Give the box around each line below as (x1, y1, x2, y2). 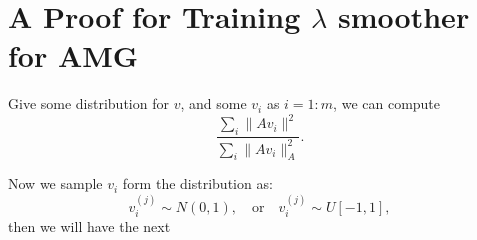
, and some (180, 93, 247, 114)
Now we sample (8, 173, 103, 194)
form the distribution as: (122, 173, 273, 194)
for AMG (8, 35, 139, 76)
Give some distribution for (8, 93, 169, 114)
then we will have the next (8, 216, 171, 237)
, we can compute (333, 93, 441, 114)
